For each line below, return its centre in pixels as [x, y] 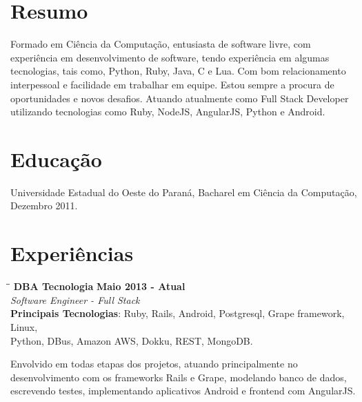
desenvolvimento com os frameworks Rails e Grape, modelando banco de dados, [179, 377]
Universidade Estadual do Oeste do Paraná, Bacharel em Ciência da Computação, [184, 192]
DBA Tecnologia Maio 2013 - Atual [99, 286]
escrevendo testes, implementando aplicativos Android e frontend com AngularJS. [183, 391]
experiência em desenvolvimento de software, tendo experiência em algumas [170, 57]
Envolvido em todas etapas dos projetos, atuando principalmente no [154, 364]
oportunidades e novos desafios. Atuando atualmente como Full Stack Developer [180, 98]
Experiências [72, 253]
